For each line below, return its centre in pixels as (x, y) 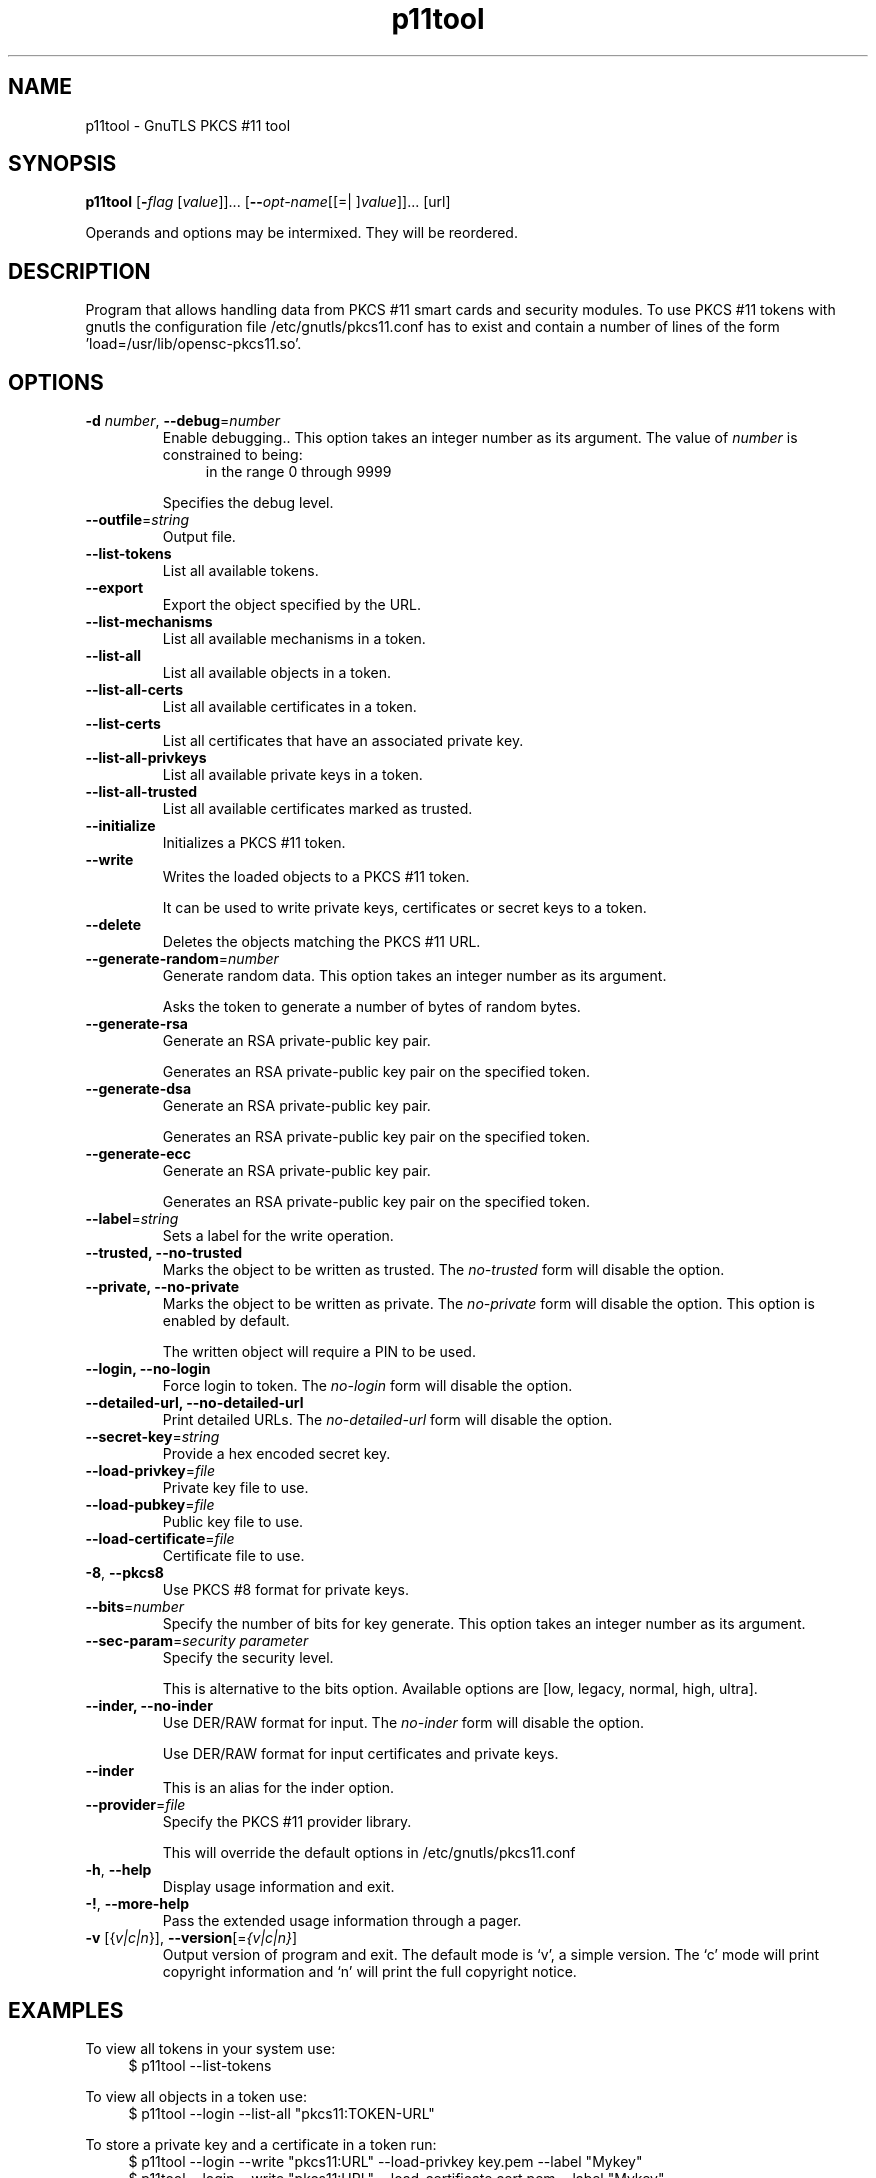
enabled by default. (226, 1321)
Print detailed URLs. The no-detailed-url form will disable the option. (387, 1420)
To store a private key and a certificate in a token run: (261, 2144)
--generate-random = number (182, 959)
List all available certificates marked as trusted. (317, 809)
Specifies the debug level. (248, 503)
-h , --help (118, 1870)
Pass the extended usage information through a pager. (342, 1921)
